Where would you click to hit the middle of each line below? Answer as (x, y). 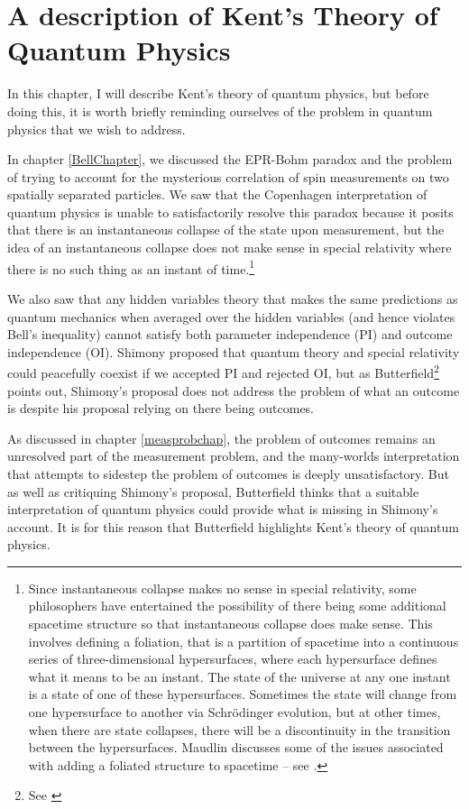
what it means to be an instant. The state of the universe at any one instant (239, 676)
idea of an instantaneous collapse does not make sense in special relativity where (230, 248)
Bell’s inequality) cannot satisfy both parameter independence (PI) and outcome (230, 334)
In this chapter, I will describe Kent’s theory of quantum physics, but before (218, 93)
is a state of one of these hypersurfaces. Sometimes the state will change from (243, 694)
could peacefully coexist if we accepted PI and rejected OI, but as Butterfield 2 (223, 371)
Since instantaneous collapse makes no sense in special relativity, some (222, 588)
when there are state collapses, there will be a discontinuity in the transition (239, 729)
